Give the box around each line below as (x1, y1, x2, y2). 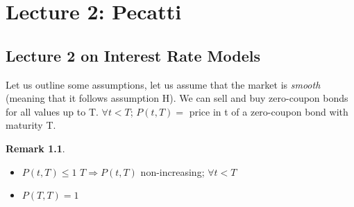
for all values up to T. (6, 104, 99, 118)
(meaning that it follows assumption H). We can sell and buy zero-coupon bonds (6, 91, 348, 105)
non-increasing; (140, 164, 205, 179)
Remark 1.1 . (6, 141, 65, 155)
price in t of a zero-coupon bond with (189, 104, 348, 118)
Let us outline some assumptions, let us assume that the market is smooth (6, 77, 321, 91)
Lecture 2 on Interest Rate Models (6, 44, 260, 66)
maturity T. (6, 118, 56, 132)
